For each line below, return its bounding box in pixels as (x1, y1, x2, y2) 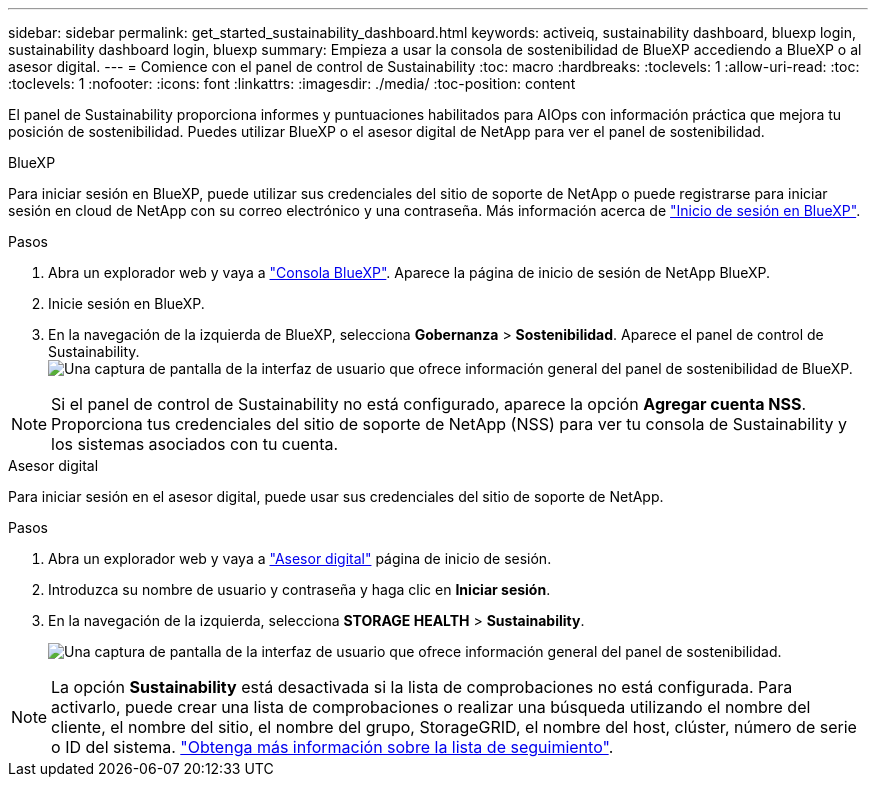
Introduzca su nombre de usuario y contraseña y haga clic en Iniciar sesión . (48, 581, 551, 598)
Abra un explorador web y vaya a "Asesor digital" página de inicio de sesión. (48, 550, 552, 567)
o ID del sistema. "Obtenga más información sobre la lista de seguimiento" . (51, 737, 614, 757)
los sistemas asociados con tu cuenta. (51, 434, 339, 454)
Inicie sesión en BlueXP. (48, 295, 205, 312)
